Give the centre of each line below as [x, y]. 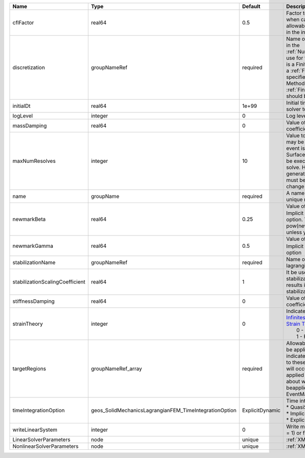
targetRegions [29, 368]
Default [251, 6]
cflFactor [23, 23]
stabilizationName [34, 262]
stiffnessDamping [34, 301]
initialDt [21, 106]
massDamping [30, 126]
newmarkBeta [29, 219]
